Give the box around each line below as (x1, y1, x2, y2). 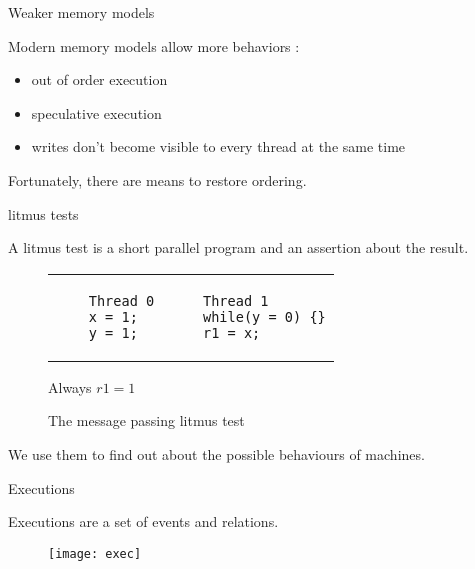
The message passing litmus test (48, 410, 245, 431)
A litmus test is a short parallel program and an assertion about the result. (8, 237, 469, 258)
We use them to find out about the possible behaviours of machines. (8, 443, 425, 464)
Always (48, 376, 92, 397)
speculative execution (31, 102, 162, 123)
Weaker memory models (8, 2, 155, 22)
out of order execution (31, 69, 168, 90)
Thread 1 (202, 292, 269, 309)
